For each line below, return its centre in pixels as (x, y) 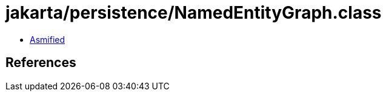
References (41, 63)
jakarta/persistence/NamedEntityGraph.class (194, 13)
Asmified (48, 39)
